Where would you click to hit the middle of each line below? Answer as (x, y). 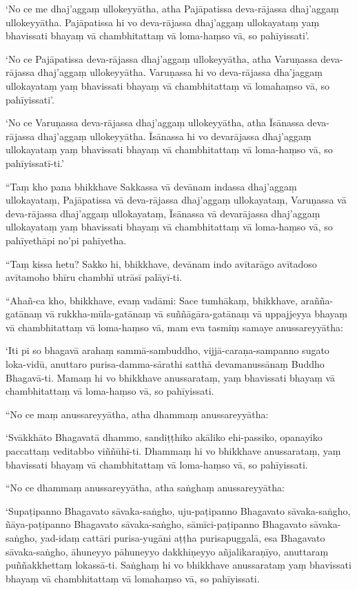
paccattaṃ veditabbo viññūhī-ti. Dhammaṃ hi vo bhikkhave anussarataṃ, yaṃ (173, 451)
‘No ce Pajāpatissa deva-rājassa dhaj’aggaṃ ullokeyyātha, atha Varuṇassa (162, 58)
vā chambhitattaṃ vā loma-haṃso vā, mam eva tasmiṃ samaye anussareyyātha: (174, 327)
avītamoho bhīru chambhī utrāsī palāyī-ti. (94, 277)
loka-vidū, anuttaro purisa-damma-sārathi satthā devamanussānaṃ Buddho (165, 364)
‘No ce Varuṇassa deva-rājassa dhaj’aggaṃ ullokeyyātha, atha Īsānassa (155, 122)
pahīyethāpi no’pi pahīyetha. (66, 240)
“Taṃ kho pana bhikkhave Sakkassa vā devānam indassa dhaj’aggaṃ (151, 186)
